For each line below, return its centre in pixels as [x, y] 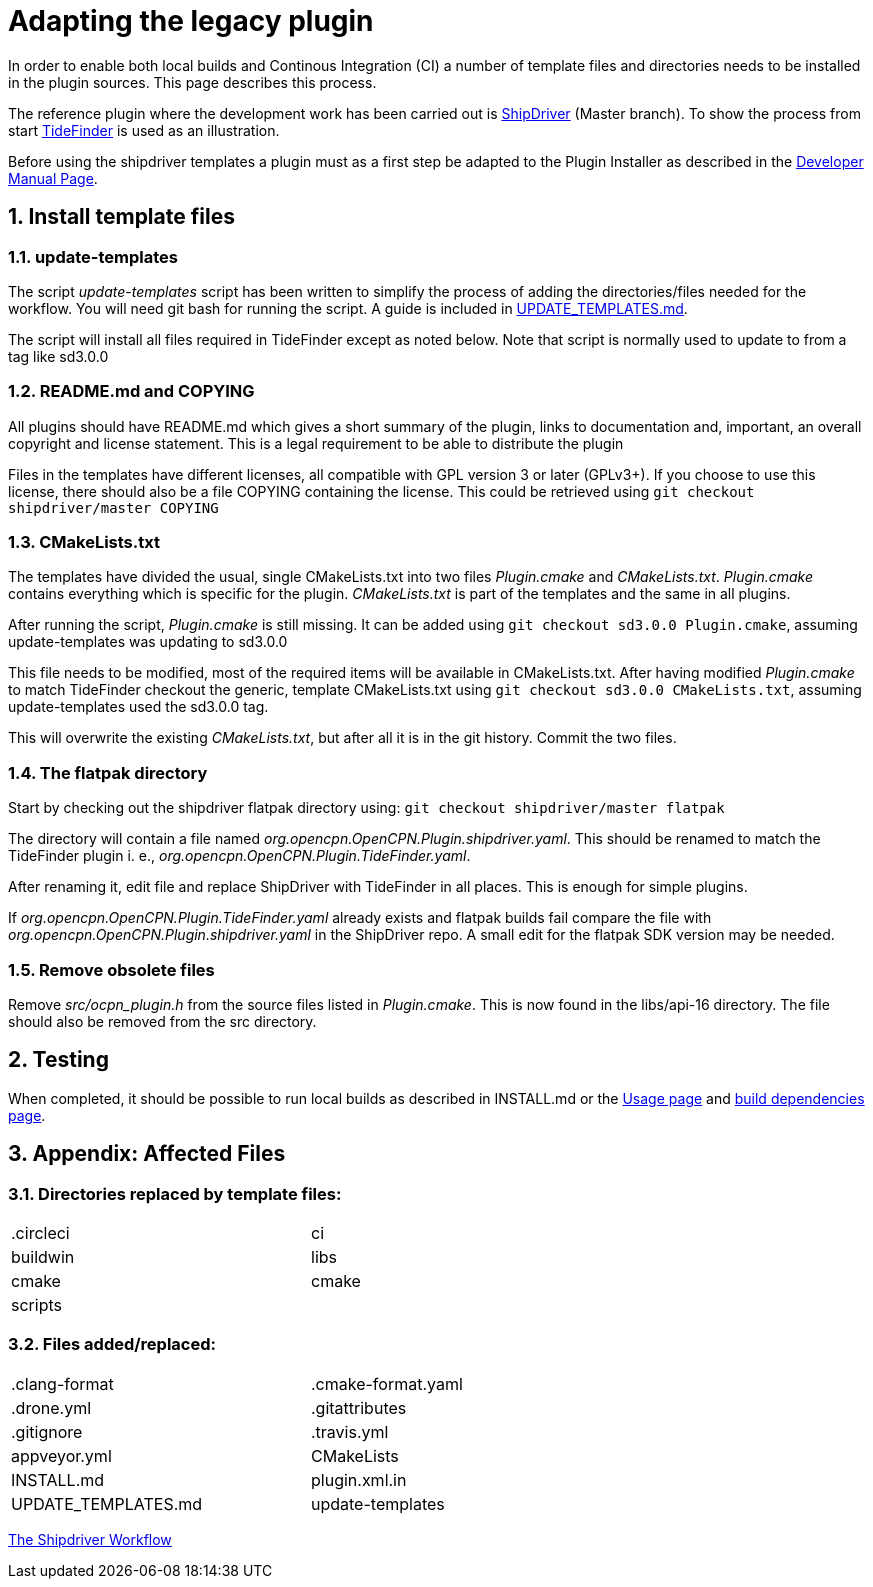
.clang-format [62, 1383]
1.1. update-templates [93, 256]
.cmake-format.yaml [387, 1383]
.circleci [40, 1233]
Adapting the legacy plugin [191, 21]
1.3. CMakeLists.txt [84, 542]
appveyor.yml [61, 1455]
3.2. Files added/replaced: [112, 1344]
